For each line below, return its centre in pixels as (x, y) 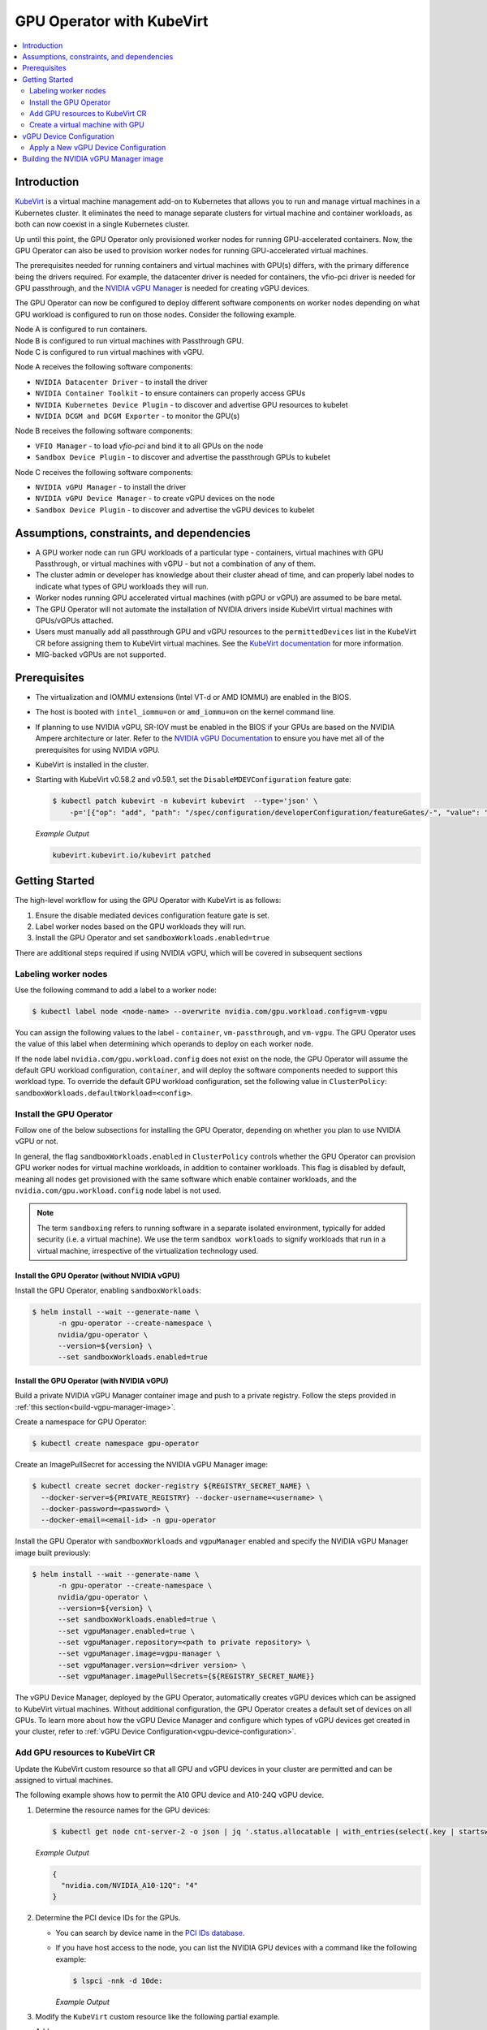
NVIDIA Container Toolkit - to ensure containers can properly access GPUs (170, 393)
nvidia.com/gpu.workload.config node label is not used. (118, 1190)
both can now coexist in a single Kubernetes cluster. (102, 224)
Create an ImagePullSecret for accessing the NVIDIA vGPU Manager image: (141, 1465)
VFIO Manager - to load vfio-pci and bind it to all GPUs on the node (149, 446)
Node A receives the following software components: (104, 367)
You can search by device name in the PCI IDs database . (150, 1933)
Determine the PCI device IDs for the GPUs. (108, 1918)
